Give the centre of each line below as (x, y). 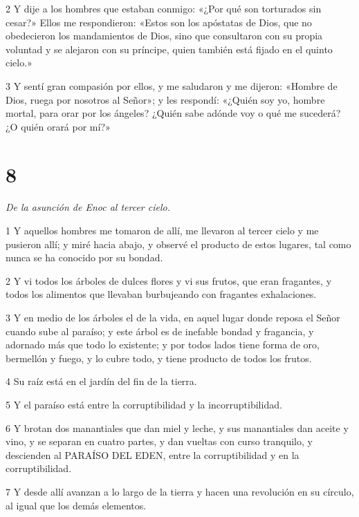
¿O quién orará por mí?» (58, 126)
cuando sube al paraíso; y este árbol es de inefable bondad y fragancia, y (160, 331)
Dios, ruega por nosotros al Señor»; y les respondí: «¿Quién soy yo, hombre (165, 99)
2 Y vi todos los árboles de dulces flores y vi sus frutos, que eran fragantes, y (169, 280)
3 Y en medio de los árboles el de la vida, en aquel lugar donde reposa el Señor (173, 318)
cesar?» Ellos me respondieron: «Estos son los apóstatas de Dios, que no (159, 22)
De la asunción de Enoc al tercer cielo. (88, 207)
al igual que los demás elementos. (76, 505)
